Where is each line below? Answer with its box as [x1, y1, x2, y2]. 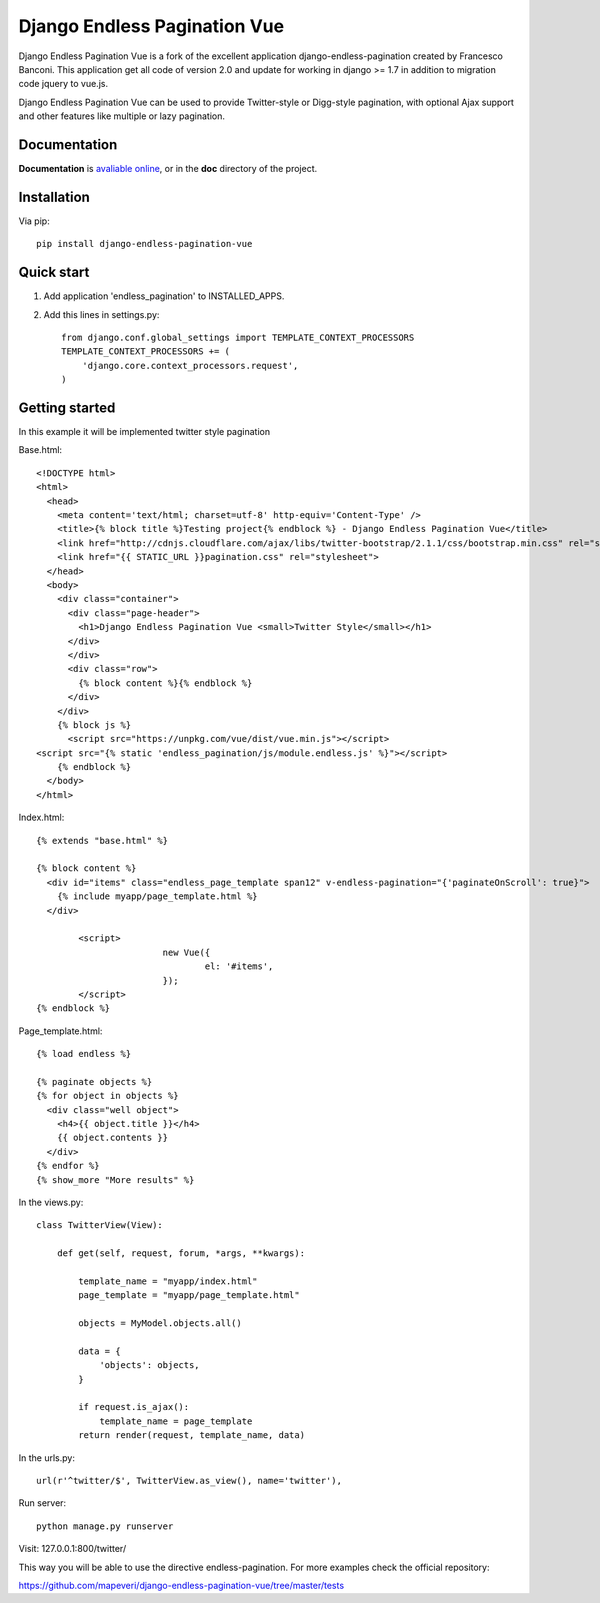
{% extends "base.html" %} [36, 835, 169, 846]
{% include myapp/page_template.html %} [56, 891, 259, 902]
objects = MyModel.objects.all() [78, 1318, 242, 1329]
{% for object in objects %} [36, 1090, 179, 1102]
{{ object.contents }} [56, 1132, 169, 1144]
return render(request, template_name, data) [78, 1430, 305, 1441]
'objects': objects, [99, 1360, 200, 1371]
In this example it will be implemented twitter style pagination [18, 426, 270, 438]
